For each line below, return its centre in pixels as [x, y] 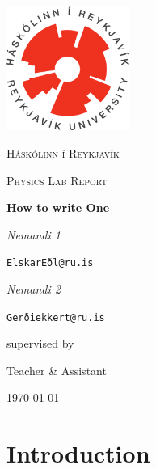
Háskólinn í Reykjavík [63, 153]
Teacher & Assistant [57, 370]
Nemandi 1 [34, 234]
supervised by [40, 343]
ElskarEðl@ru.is [50, 263]
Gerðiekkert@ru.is [56, 317]
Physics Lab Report [57, 180]
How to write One [58, 207]
